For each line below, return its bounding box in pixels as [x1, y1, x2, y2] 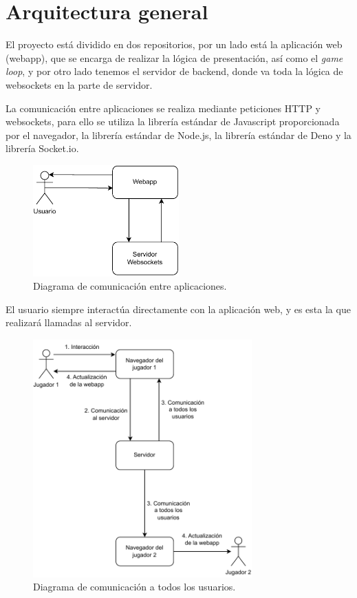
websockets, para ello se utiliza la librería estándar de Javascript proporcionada [6, 114, 340, 129]
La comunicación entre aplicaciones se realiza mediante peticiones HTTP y [6, 100, 321, 115]
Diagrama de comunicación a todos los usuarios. [33, 579, 236, 594]
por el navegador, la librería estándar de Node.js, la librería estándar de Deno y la [6, 127, 351, 142]
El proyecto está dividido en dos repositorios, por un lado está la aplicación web [6, 37, 343, 52]
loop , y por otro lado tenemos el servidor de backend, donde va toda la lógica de [6, 64, 343, 78]
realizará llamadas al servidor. [6, 315, 132, 330]
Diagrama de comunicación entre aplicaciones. [33, 279, 227, 293]
